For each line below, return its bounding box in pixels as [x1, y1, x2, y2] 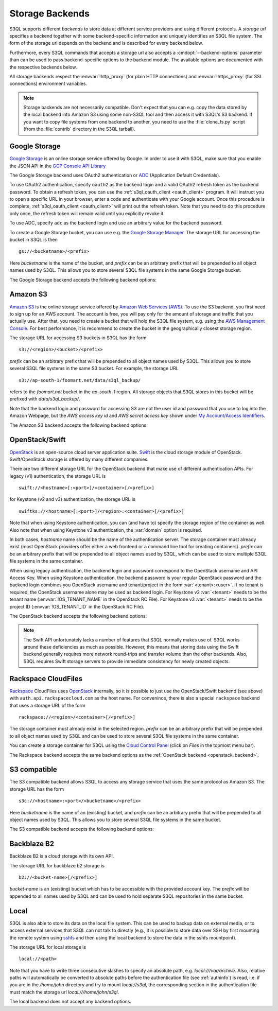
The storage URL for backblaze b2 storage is [9, 862, 105, 868]
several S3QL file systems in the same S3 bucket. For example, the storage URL [9, 365, 179, 372]
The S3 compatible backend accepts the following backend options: [9, 826, 154, 832]
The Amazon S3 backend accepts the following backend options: [9, 422, 148, 428]
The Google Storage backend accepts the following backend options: [9, 276, 157, 283]
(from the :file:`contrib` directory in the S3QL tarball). [23, 126, 136, 132]
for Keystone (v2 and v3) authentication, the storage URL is [9, 496, 136, 502]
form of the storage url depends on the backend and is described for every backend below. [9, 40, 203, 46]
